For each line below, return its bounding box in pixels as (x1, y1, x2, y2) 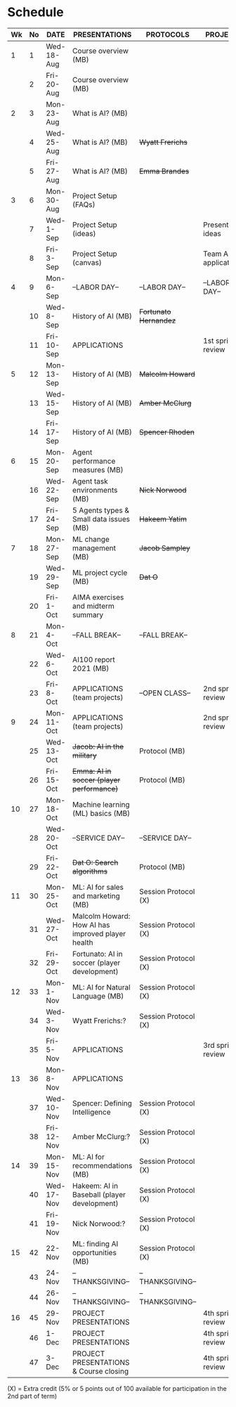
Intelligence (72, 1107, 111, 1117)
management (72, 543, 116, 552)
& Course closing (72, 1366, 129, 1376)
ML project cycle (72, 567, 128, 577)
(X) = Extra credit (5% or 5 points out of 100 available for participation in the (7, 1384, 227, 1392)
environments (72, 485, 118, 495)
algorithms (72, 866, 107, 876)
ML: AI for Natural (72, 982, 131, 992)
